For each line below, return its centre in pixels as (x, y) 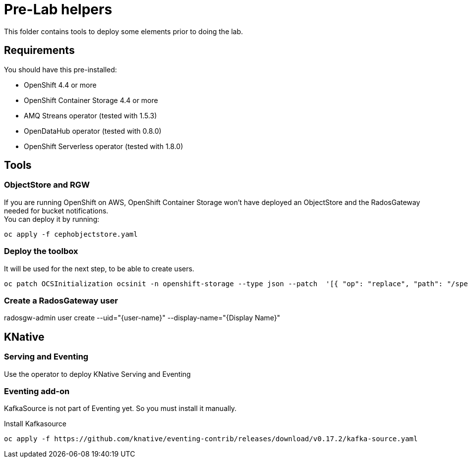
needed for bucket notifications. (56, 210)
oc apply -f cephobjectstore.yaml (71, 234)
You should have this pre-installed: (60, 69)
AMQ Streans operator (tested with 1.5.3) (90, 115)
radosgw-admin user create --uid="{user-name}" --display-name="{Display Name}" (142, 318)
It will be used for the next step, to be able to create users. (99, 268)
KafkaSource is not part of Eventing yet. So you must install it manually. (120, 409)
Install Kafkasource (35, 424)
